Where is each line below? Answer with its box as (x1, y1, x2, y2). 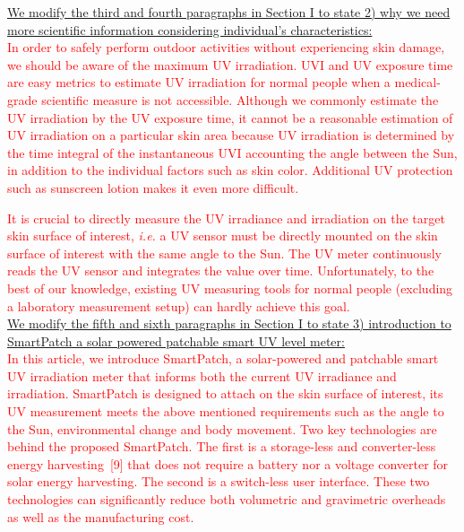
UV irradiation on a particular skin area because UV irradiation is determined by (7, 126, 455, 144)
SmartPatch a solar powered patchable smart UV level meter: (7, 331, 345, 350)
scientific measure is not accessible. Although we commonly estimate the (41, 90, 439, 109)
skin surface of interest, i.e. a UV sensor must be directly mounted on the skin (7, 226, 438, 245)
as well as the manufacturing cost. (7, 507, 194, 526)
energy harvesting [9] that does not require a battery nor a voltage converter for (7, 454, 449, 473)
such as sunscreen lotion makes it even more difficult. (7, 178, 299, 196)
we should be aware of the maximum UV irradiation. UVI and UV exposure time (7, 55, 453, 74)
